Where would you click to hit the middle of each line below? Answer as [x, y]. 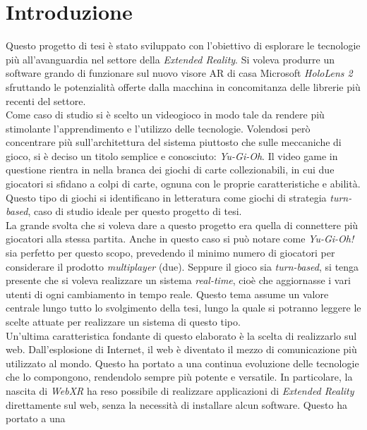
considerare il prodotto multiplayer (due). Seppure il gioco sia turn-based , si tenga [182, 266]
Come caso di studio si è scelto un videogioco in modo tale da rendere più [165, 115]
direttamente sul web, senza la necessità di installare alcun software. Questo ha [176, 404]
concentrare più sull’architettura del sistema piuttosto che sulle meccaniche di [174, 142]
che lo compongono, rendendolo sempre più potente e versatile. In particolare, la [179, 377]
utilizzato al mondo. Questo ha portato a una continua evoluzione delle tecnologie [182, 363]
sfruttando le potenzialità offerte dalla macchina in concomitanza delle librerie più [183, 86]
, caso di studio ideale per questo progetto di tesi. [135, 211]
